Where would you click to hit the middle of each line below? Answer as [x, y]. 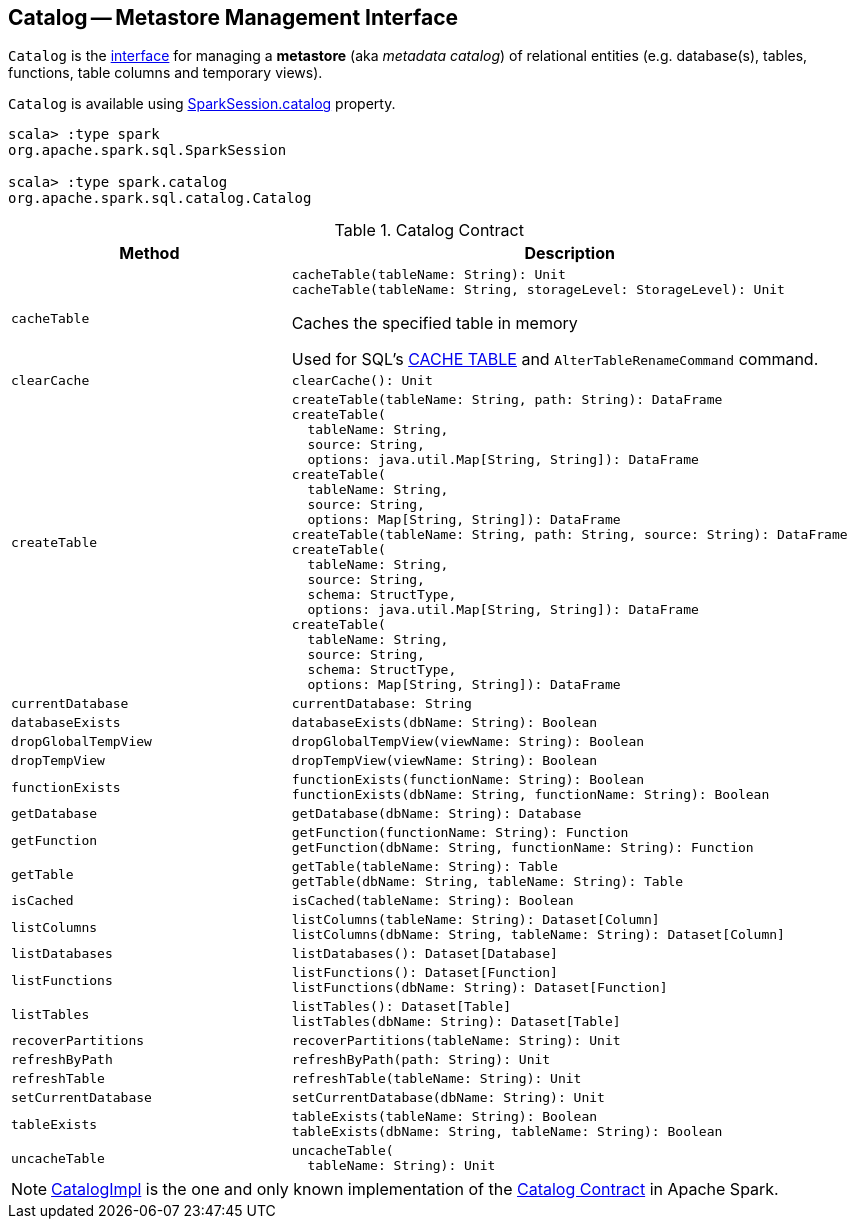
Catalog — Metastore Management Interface [233, 17]
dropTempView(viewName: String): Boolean [444, 761]
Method [149, 253]
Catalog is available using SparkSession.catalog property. [202, 104]
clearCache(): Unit [362, 381]
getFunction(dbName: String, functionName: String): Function [522, 848]
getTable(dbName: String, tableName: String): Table [487, 882]
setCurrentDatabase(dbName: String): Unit [448, 1098]
